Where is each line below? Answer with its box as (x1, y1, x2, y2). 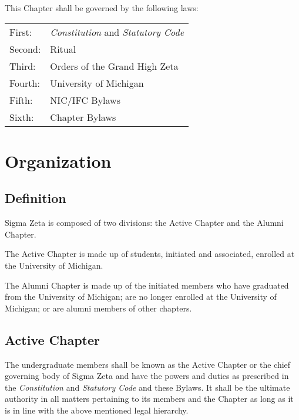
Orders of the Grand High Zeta (50, 59, 179, 73)
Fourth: (9, 76, 40, 90)
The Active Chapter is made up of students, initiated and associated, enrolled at (5, 248, 295, 260)
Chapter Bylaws (50, 110, 116, 124)
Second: (9, 42, 41, 56)
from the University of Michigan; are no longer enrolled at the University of (5, 290, 277, 303)
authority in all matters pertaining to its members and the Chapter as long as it (5, 392, 294, 405)
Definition (5, 189, 66, 207)
